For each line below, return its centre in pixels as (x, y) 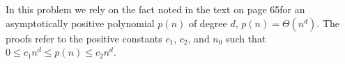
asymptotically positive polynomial (80, 23)
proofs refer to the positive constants (84, 38)
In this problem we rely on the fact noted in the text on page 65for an (155, 9)
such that (246, 38)
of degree (208, 23)
